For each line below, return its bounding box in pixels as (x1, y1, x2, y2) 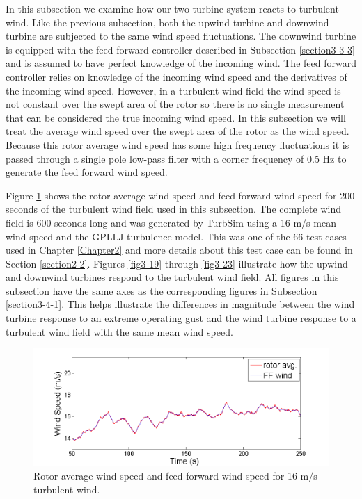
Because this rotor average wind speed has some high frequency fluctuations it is (6, 137, 349, 152)
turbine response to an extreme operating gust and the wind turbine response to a (6, 311, 356, 325)
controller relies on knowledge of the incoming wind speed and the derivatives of (6, 69, 347, 83)
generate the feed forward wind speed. (6, 165, 168, 179)
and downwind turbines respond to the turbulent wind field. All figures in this (6, 270, 339, 284)
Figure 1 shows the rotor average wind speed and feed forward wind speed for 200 (6, 188, 355, 202)
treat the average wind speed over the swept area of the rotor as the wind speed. (6, 124, 349, 138)
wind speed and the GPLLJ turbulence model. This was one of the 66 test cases (6, 229, 347, 243)
